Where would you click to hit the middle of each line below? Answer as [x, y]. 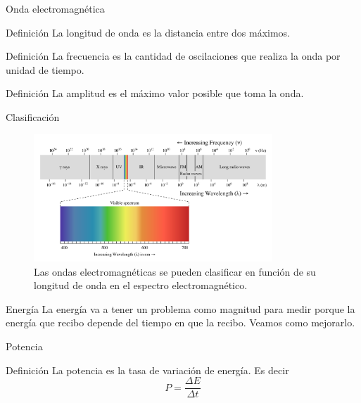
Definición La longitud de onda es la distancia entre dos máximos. [148, 32]
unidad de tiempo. [45, 69]
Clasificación [33, 116]
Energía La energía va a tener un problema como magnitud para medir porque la [180, 308]
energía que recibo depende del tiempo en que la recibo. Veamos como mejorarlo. [180, 322]
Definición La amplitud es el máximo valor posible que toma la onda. [155, 93]
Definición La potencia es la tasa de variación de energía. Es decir [147, 370]
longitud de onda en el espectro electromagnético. [141, 285]
